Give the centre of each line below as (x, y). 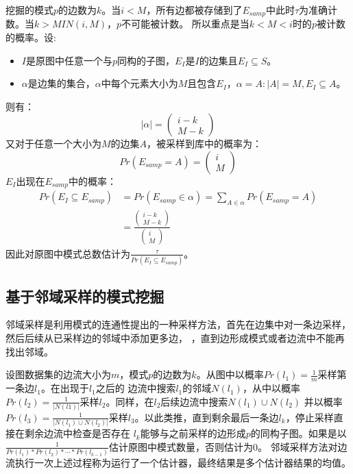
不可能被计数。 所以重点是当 (185, 24)
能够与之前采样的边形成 (193, 433)
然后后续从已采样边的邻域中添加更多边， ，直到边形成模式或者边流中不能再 (175, 338)
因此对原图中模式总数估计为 (68, 253)
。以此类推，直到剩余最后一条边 (207, 417)
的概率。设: (31, 37)
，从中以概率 (271, 388)
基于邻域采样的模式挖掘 (85, 296)
